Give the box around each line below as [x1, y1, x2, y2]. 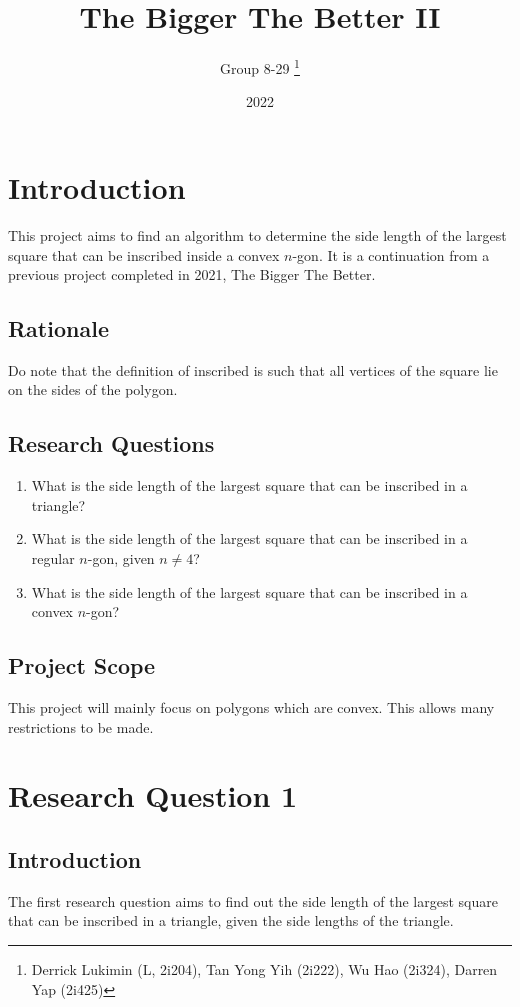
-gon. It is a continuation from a [292, 244, 490, 265]
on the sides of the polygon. [8, 379, 178, 400]
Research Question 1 [8, 775, 298, 816]
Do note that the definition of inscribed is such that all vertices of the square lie [8, 359, 498, 380]
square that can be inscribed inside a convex [8, 244, 280, 265]
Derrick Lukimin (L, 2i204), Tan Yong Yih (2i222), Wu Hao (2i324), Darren [31, 959, 498, 979]
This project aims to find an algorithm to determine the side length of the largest [8, 224, 507, 245]
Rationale [8, 313, 109, 344]
